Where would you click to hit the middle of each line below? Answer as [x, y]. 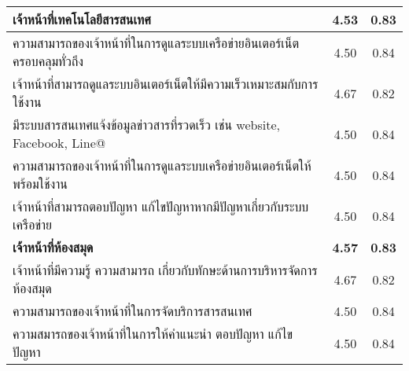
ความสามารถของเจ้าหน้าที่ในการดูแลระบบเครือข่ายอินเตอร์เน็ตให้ [162, 165]
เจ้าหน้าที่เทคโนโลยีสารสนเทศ [82, 19]
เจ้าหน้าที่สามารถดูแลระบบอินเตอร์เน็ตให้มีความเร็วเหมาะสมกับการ [166, 84]
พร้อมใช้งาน [40, 184]
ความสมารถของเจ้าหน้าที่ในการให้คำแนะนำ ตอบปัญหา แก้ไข [153, 334]
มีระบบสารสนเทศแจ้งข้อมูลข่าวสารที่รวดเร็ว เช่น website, [147, 125]
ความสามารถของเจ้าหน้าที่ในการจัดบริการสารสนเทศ [133, 311]
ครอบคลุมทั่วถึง [48, 61]
